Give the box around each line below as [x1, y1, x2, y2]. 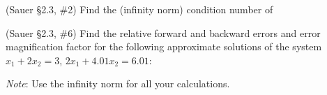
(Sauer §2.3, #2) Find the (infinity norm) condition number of [6, 2, 273, 16]
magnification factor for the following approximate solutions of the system [6, 39, 322, 54]
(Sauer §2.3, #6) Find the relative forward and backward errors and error [6, 25, 321, 40]
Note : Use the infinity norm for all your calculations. [6, 76, 230, 91]
